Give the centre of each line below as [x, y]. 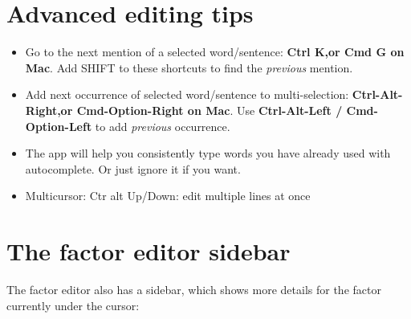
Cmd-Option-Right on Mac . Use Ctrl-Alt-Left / [210, 110]
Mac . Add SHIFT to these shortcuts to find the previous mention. [189, 67]
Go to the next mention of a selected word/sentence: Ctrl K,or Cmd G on [215, 52]
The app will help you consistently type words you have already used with [208, 153]
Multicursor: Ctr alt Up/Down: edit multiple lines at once [168, 196]
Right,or [49, 110]
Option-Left [59, 126]
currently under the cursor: [73, 305]
